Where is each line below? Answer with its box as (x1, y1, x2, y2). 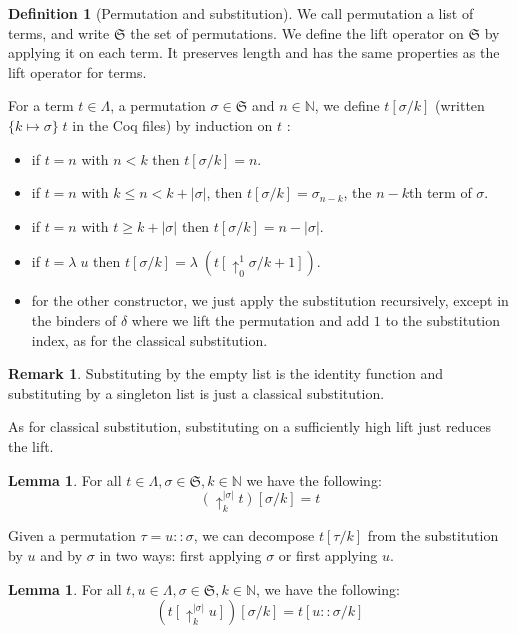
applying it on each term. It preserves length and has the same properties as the (8, 42, 500, 63)
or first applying (278, 545, 378, 565)
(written (435, 95, 485, 116)
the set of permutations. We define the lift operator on (130, 22, 464, 43)
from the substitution (367, 525, 499, 546)
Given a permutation (8, 525, 136, 546)
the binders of (31, 309, 117, 330)
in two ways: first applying (99, 545, 262, 565)
